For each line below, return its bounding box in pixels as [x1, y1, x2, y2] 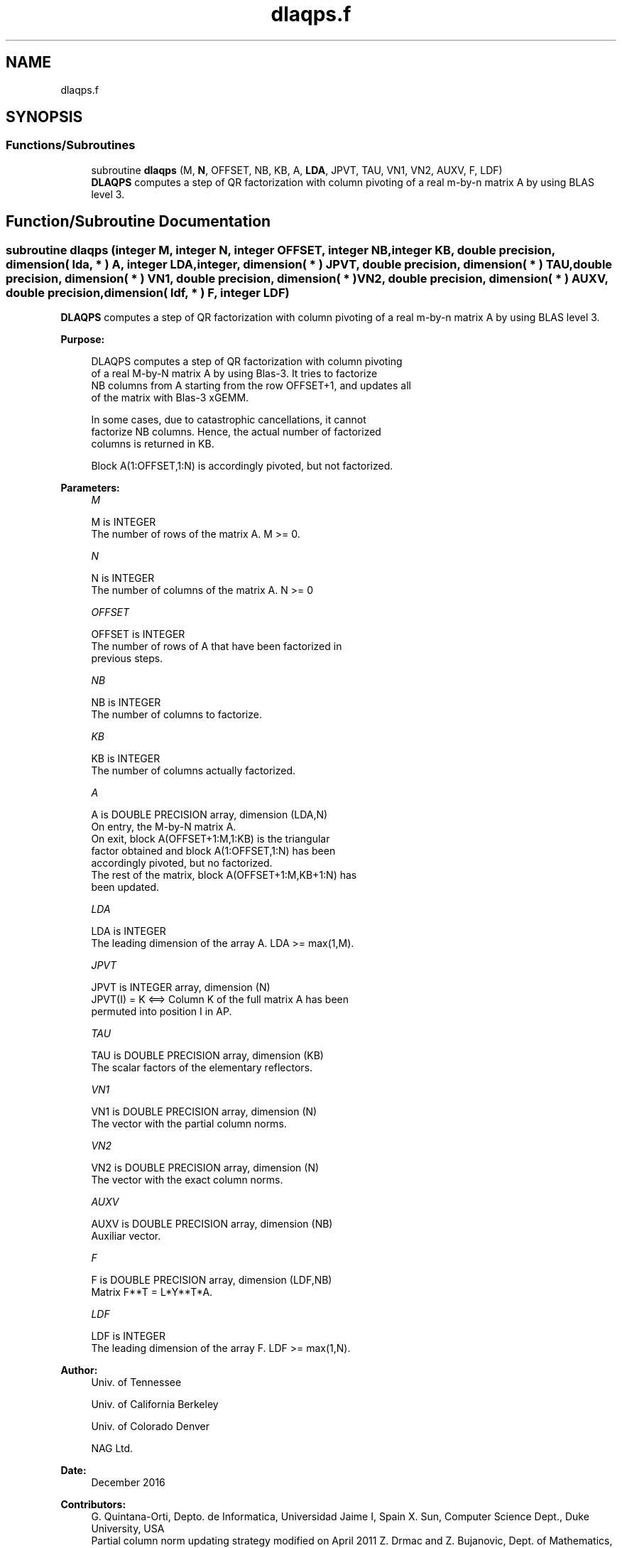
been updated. [91, 881, 159, 894]
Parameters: [60, 482, 120, 494]
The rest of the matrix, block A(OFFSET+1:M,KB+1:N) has [91, 869, 357, 882]
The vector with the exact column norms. [91, 1174, 283, 1186]
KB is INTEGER [91, 752, 160, 765]
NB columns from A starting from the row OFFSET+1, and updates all [91, 379, 411, 392]
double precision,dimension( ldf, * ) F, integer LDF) [6, 285, 290, 300]
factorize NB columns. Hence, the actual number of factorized [91, 426, 381, 438]
